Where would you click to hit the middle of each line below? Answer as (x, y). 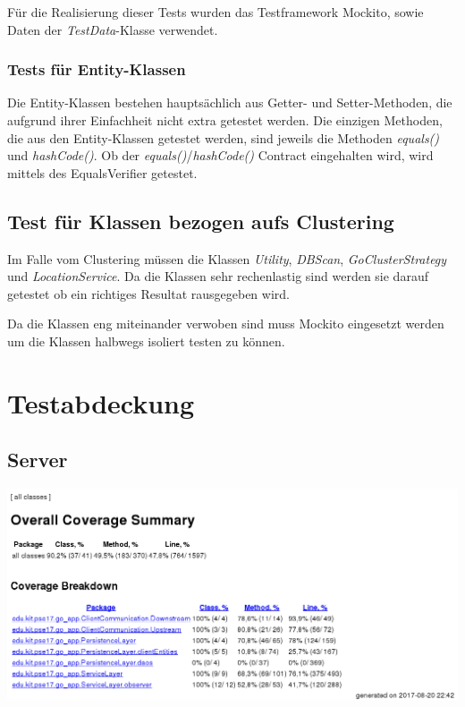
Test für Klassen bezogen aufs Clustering (201, 221)
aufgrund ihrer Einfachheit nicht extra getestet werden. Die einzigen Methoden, (225, 120)
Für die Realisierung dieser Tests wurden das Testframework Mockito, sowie (216, 12)
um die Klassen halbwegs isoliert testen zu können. (146, 341)
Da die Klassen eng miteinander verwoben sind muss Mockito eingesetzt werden (226, 324)
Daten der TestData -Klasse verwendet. (113, 29)
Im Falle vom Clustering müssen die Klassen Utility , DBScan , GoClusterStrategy (227, 258)
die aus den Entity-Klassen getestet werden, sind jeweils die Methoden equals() (224, 137)
